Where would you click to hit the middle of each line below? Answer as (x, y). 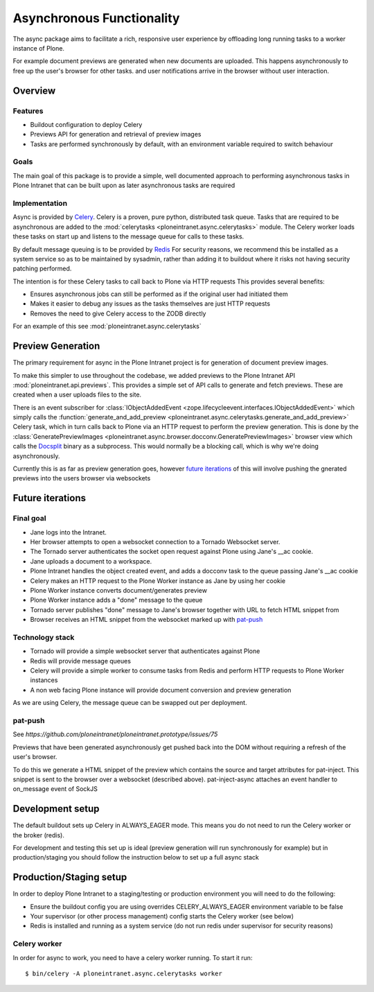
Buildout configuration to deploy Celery (86, 124)
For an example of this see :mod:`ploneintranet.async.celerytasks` (107, 327)
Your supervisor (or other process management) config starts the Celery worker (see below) (162, 916)
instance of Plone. (39, 48)
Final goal (29, 519)
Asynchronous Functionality (96, 18)
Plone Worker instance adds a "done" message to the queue (116, 600)
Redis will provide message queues (81, 661)
